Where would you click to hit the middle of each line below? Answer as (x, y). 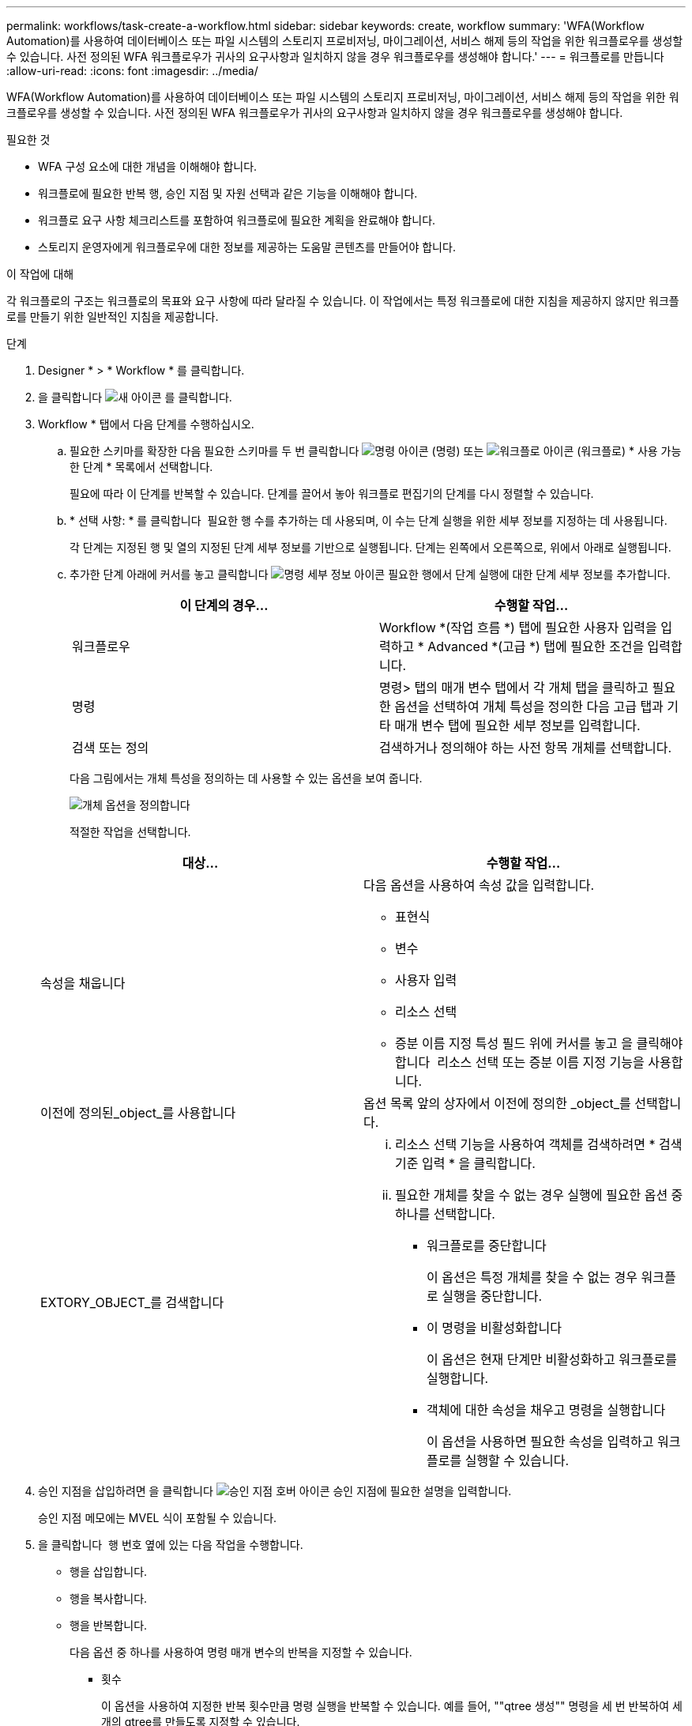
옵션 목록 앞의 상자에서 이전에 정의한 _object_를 (497, 1103)
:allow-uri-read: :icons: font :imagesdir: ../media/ (132, 71)
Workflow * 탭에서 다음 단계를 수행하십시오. (146, 424)
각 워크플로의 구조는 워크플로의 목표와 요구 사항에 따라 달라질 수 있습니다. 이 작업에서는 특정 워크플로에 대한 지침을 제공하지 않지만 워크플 (343, 301)
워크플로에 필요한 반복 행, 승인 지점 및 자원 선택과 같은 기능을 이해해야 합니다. (228, 193)
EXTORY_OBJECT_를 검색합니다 (132, 1302)
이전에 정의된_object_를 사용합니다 (138, 1113)
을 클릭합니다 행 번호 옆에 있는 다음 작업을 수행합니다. (171, 1545)
